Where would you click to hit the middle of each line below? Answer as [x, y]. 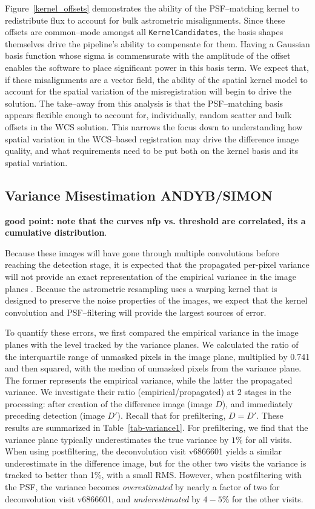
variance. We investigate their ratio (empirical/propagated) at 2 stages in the [148, 392]
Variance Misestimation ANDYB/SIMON [139, 195]
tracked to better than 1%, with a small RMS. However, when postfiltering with [154, 475]
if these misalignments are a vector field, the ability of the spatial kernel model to [156, 79]
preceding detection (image [55, 415]
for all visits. [269, 439]
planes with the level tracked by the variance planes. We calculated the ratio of [152, 344]
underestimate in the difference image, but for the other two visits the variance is [156, 463]
